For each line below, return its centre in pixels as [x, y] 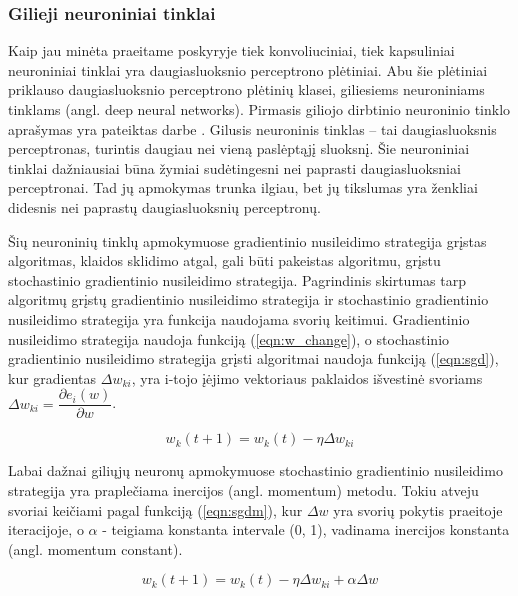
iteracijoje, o [46, 529]
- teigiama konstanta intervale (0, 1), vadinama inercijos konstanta [306, 529]
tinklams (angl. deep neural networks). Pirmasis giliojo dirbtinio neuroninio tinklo [259, 109]
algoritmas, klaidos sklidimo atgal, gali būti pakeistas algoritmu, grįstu [224, 260]
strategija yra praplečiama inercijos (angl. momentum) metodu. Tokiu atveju [243, 489]
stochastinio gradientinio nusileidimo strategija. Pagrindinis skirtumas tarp [237, 279]
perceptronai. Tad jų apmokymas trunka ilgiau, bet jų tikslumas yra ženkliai [243, 187]
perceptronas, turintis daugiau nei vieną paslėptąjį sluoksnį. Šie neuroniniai [239, 148]
